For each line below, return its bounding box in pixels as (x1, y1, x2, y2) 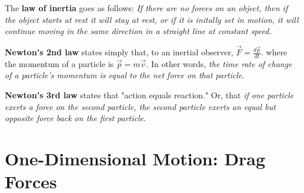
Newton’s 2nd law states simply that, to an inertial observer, (5, 46, 233, 58)
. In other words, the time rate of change (146, 57, 292, 69)
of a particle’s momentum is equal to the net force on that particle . (5, 69, 245, 81)
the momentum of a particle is (5, 57, 114, 69)
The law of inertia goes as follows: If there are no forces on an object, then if (5, 2, 288, 14)
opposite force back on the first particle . (5, 112, 146, 124)
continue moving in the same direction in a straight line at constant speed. (5, 25, 272, 37)
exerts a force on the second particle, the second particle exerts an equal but (5, 100, 276, 112)
